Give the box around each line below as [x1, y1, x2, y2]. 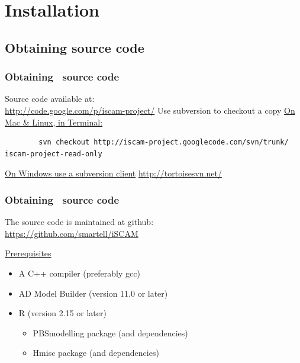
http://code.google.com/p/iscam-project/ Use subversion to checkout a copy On [5, 104, 295, 116]
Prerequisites [5, 247, 51, 259]
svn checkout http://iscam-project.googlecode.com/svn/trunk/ [38, 138, 289, 147]
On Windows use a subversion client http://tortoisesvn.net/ [5, 167, 222, 179]
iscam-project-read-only [5, 149, 102, 158]
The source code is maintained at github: [5, 216, 154, 228]
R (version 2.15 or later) [18, 307, 107, 319]
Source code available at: [5, 92, 95, 105]
